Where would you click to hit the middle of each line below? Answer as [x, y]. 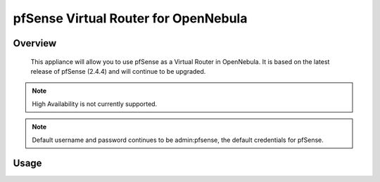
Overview [35, 43]
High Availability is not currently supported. [95, 104]
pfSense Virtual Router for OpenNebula [130, 18]
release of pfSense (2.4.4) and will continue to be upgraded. [118, 71]
